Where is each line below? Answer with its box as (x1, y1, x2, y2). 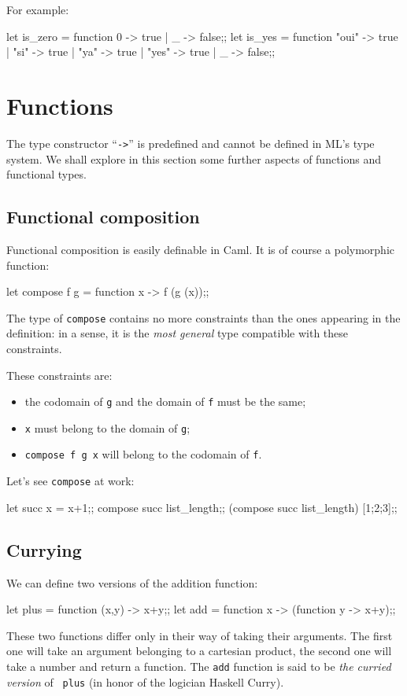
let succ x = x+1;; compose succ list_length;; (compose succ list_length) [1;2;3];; (6, 499, 398, 515)
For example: (6, 2, 69, 17)
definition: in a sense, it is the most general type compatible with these (6, 325, 349, 341)
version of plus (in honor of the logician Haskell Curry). (6, 673, 284, 690)
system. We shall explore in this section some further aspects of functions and (6, 150, 382, 167)
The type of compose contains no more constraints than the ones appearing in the (6, 309, 401, 326)
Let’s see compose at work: (6, 473, 135, 489)
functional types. (6, 166, 87, 182)
